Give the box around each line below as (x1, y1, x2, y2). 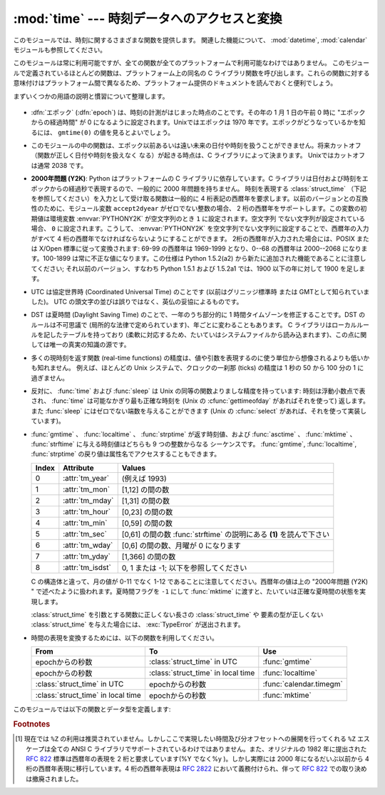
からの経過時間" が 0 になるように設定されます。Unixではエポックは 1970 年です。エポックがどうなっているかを (31, 118, 359, 126)
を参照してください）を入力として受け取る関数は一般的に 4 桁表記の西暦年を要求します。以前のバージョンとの (31, 194, 356, 203)
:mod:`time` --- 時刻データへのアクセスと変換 (13, 11, 282, 26)
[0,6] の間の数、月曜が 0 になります (121, 540, 242, 550)
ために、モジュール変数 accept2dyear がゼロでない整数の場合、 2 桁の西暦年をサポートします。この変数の (43, 204, 361, 213)
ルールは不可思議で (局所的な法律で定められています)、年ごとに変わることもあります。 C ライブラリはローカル (31, 320, 357, 329)
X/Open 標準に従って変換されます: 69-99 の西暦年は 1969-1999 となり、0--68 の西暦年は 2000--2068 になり (38, 244, 361, 253)
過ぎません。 (31, 374, 69, 382)
